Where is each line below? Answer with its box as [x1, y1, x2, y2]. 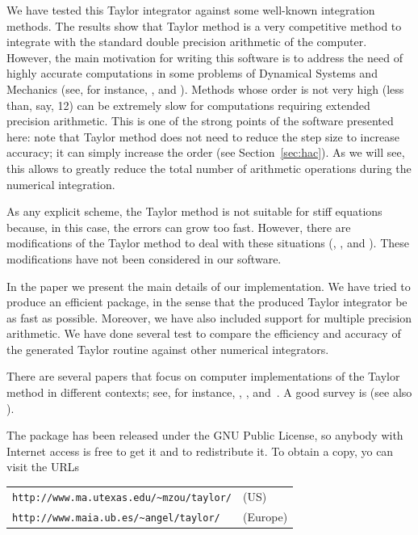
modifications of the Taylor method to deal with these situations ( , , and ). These [6, 234, 409, 251]
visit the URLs [6, 458, 79, 475]
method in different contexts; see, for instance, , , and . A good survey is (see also [6, 384, 412, 401]
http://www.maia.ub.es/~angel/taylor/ [12, 512, 220, 524]
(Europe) [243, 508, 288, 524]
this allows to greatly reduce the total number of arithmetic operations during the [6, 159, 412, 176]
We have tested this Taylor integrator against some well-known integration [6, 2, 375, 18]
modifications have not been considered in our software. [6, 250, 282, 267]
